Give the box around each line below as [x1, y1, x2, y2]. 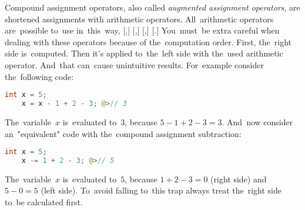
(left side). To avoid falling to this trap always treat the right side [41, 184, 281, 196]
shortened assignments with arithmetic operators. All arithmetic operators [5, 12, 274, 25]
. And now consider [222, 115, 293, 128]
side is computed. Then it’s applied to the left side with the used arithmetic [5, 47, 283, 59]
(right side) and [210, 172, 267, 185]
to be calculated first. [5, 196, 83, 208]
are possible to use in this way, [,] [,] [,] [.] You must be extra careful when [5, 24, 280, 36]
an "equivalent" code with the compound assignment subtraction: [5, 127, 242, 139]
